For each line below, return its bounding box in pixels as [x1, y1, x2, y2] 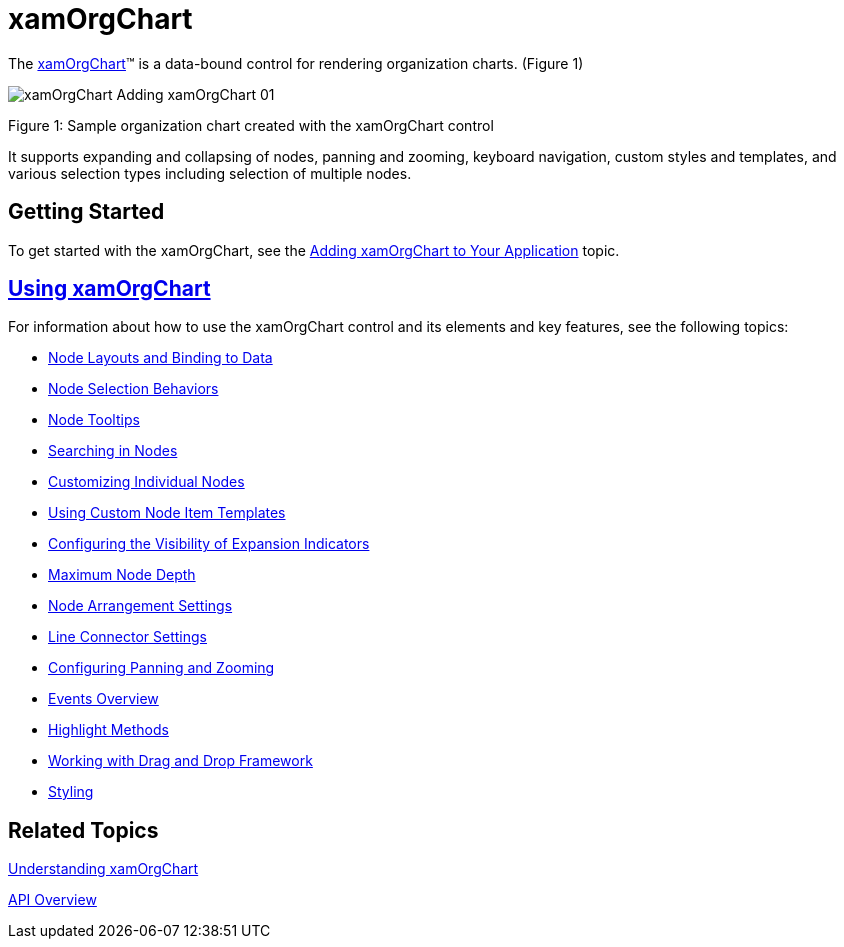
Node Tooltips [48, 411, 140, 429]
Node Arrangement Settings [48, 597, 233, 615]
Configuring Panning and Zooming [48, 659, 275, 677]
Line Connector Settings [48, 628, 207, 646]
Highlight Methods [48, 721, 169, 739]
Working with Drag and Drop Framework [48, 752, 313, 770]
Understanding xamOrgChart [8, 860, 199, 878]
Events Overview [48, 690, 159, 708]
